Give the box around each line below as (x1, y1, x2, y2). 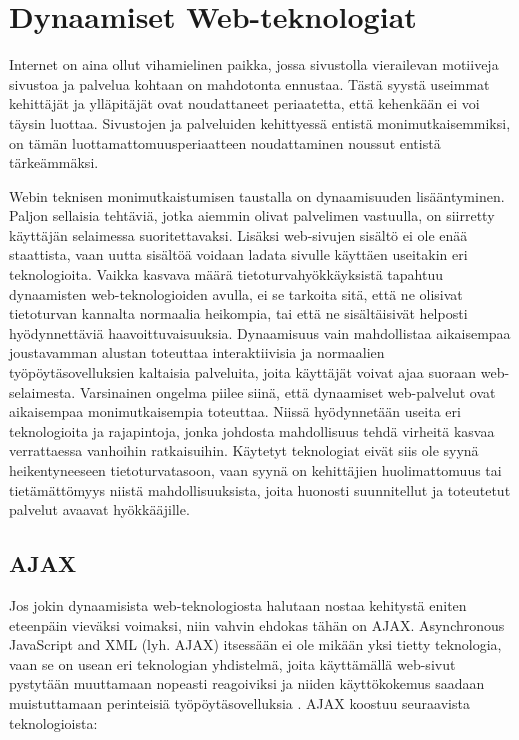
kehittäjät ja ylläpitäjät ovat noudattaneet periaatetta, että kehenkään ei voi (9, 93, 480, 114)
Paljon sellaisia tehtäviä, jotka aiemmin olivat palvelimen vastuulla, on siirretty (9, 205, 495, 226)
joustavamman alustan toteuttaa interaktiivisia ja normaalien (9, 342, 385, 363)
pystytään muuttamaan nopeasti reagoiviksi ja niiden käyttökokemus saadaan (9, 673, 485, 694)
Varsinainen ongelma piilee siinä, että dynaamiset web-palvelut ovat (79, 381, 496, 402)
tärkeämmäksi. (9, 152, 99, 173)
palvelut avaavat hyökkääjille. (9, 499, 190, 520)
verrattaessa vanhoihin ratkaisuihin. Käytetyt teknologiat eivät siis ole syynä (9, 440, 479, 461)
